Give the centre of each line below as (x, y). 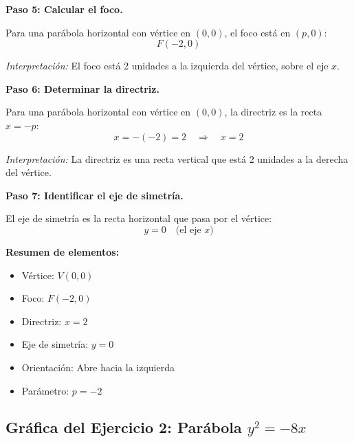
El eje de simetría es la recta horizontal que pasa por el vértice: (139, 218)
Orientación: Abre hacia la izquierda (98, 367)
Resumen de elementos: (63, 251)
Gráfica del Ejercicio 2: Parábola (124, 427)
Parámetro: (45, 390)
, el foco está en (257, 32)
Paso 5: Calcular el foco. (64, 9)
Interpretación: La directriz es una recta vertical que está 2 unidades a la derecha (177, 158)
